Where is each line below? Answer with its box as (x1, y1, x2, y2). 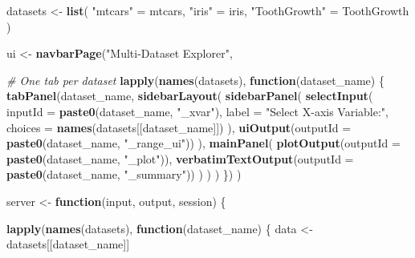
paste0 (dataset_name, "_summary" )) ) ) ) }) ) (6, 166, 242, 183)
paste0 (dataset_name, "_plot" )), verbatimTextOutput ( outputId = (6, 150, 354, 167)
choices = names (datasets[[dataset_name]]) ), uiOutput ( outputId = (6, 119, 352, 135)
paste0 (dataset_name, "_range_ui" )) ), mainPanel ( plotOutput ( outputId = (6, 135, 401, 151)
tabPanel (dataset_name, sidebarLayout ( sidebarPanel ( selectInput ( (6, 87, 373, 104)
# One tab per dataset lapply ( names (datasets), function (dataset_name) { (6, 71, 384, 88)
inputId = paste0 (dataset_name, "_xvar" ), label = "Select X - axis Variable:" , (6, 103, 389, 119)
